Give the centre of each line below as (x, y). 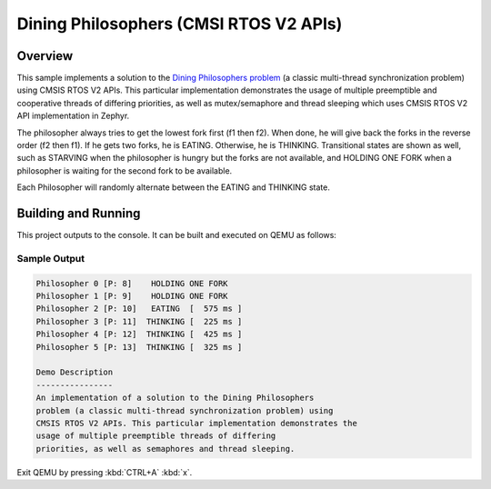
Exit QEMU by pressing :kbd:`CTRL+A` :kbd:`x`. (105, 472)
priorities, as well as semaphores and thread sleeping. (165, 449)
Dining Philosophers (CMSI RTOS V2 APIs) (180, 24)
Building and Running (79, 213)
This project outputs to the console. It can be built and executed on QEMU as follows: (176, 235)
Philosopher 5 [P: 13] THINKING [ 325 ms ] (139, 347)
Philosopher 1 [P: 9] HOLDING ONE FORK (132, 296)
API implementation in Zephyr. (73, 116)
